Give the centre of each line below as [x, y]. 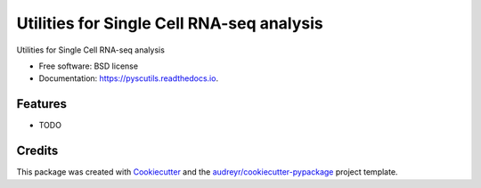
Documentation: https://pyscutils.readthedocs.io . [128, 78]
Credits [37, 151]
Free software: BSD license [88, 66]
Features [41, 104]
